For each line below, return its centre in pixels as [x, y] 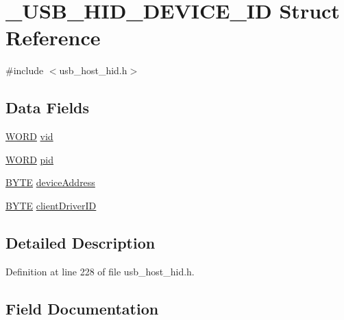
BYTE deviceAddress [50, 182]
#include [25, 70]
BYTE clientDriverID [51, 205]
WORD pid [30, 159]
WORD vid [29, 136]
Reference [53, 37]
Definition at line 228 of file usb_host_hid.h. [100, 271]
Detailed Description [81, 242]
